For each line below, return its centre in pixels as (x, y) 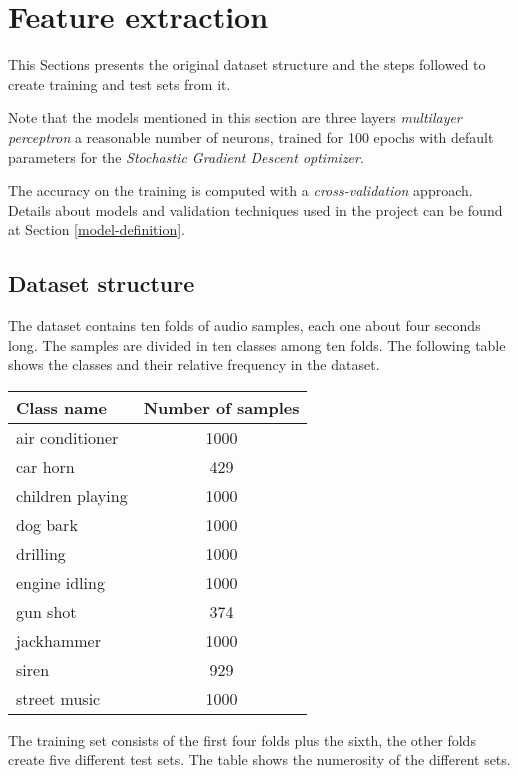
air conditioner (67, 437)
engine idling (60, 582)
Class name (61, 407)
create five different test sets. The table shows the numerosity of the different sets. (259, 759)
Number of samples (221, 407)
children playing (72, 495)
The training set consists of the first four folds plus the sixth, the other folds (242, 739)
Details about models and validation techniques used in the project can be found (255, 209)
